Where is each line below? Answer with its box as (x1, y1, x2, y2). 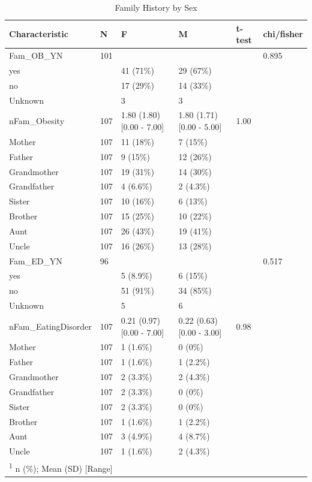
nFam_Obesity (9, 115, 65, 127)
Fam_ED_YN (9, 254, 62, 267)
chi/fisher (263, 28, 303, 40)
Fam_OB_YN (9, 49, 63, 62)
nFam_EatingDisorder (9, 320, 92, 332)
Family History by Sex (115, 1, 197, 13)
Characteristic (9, 28, 68, 40)
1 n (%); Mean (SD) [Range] (9, 460, 113, 474)
